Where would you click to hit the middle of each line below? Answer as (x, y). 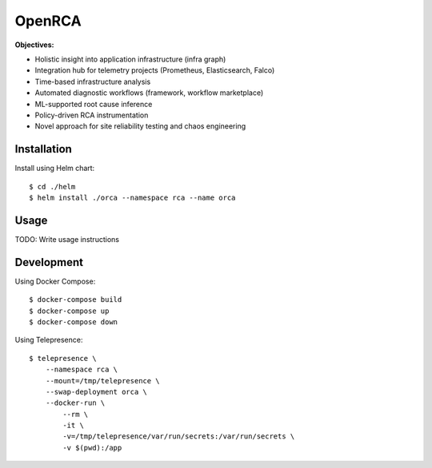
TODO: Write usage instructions (67, 239)
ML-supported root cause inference (94, 104)
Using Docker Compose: (55, 281)
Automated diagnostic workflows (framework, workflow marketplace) (149, 93)
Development (49, 262)
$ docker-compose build (76, 300)
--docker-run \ (75, 403)
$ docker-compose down (74, 322)
